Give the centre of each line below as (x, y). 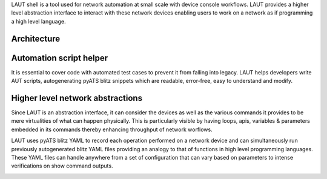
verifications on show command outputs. (62, 166)
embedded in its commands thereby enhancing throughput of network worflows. (112, 129)
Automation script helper (60, 58)
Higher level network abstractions (77, 98)
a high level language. (38, 21)
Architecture (36, 38)
